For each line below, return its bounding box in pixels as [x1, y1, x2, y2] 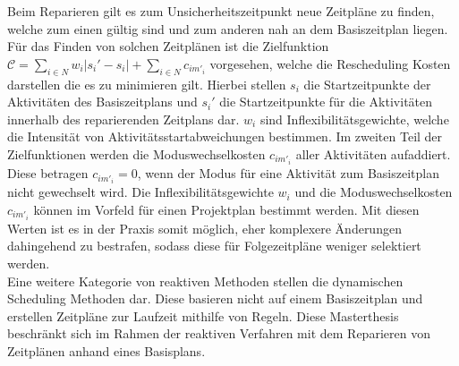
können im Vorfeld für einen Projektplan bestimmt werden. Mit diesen [33, 200, 420, 218]
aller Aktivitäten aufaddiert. [295, 144, 451, 163]
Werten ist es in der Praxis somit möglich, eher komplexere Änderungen [7, 218, 402, 237]
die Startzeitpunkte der [303, 74, 431, 93]
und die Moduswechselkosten [294, 183, 453, 201]
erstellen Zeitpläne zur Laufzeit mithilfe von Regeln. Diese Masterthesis [7, 306, 399, 325]
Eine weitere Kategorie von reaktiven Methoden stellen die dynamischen [7, 271, 404, 290]
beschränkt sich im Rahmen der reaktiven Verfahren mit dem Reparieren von [7, 324, 430, 343]
